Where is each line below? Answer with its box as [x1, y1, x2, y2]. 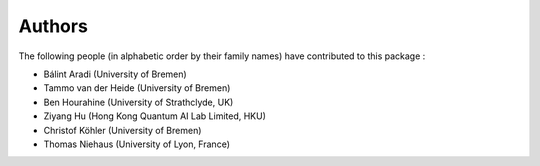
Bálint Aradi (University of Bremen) [43, 68, 187, 80]
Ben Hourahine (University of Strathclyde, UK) [43, 96, 234, 108]
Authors [18, 15, 89, 37]
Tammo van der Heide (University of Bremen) [43, 82, 231, 94]
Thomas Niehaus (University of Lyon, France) [43, 138, 230, 150]
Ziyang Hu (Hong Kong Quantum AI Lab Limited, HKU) [43, 110, 267, 122]
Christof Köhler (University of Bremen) [43, 124, 202, 136]
